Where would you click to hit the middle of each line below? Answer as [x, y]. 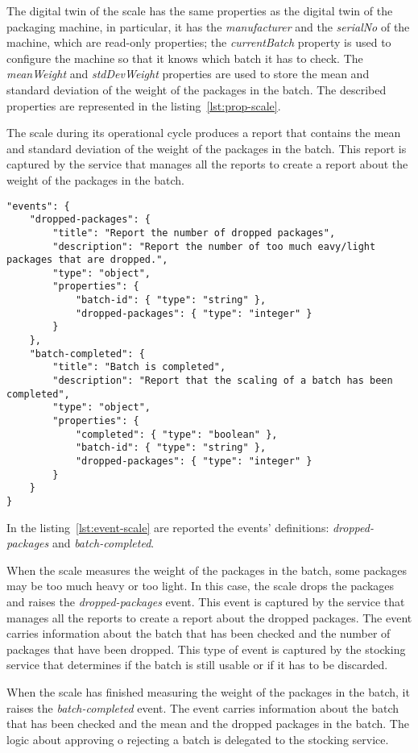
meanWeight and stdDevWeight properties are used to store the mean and [188, 74]
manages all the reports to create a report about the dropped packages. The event [209, 617]
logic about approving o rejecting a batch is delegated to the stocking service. [198, 739]
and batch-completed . [103, 543]
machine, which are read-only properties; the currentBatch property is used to [199, 42]
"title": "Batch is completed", [139, 367]
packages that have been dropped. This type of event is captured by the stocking [206, 649]
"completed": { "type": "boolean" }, [176, 434]
